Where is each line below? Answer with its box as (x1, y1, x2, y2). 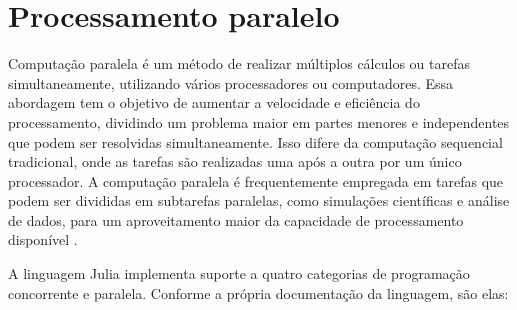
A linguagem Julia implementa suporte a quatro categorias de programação (8, 263, 470, 284)
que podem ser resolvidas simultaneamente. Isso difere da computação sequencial (8, 131, 503, 152)
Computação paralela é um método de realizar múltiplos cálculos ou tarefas (8, 53, 470, 74)
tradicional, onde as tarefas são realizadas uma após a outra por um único (8, 151, 462, 172)
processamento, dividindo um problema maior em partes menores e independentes (8, 111, 510, 132)
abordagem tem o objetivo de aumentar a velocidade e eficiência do (8, 92, 420, 113)
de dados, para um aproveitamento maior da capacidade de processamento (8, 209, 464, 230)
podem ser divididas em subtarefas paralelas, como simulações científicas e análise (8, 190, 510, 211)
